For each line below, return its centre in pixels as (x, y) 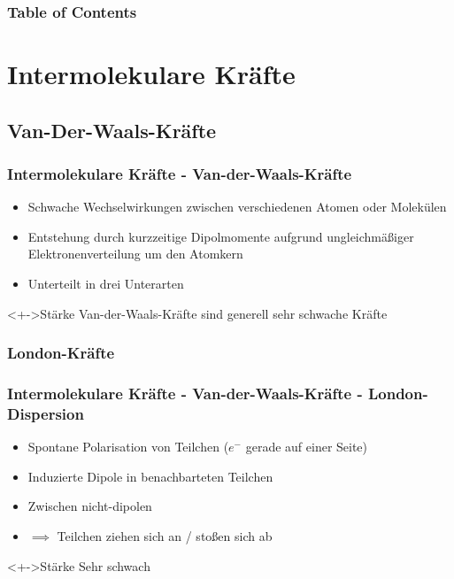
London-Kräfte (61, 353)
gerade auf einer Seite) (307, 447)
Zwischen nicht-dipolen (90, 506)
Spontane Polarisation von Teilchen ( (128, 447)
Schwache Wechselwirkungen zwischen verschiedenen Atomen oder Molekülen (237, 207)
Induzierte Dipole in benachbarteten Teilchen (150, 476)
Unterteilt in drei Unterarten (106, 283)
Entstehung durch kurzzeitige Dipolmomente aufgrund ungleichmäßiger (221, 236)
